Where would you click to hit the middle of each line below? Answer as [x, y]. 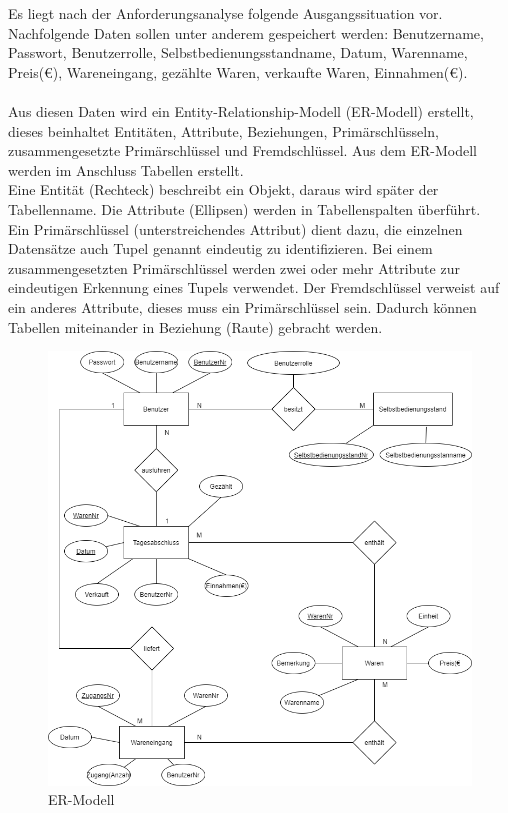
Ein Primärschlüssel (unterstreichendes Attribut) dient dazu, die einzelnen [235, 228]
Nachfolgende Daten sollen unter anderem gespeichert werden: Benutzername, [246, 32]
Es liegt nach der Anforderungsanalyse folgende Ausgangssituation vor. [225, 13]
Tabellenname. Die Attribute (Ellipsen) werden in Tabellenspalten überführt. [244, 208]
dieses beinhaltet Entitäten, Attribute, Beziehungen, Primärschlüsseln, [223, 130]
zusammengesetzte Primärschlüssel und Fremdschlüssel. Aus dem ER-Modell [242, 150]
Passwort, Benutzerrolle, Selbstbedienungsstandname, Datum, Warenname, [238, 52]
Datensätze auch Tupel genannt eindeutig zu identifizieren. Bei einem [220, 248]
